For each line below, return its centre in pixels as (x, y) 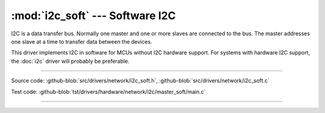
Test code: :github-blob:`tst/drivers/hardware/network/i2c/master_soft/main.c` (108, 91)
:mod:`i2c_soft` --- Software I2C (93, 16)
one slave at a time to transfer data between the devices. (82, 41)
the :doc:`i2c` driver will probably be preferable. (70, 61)
